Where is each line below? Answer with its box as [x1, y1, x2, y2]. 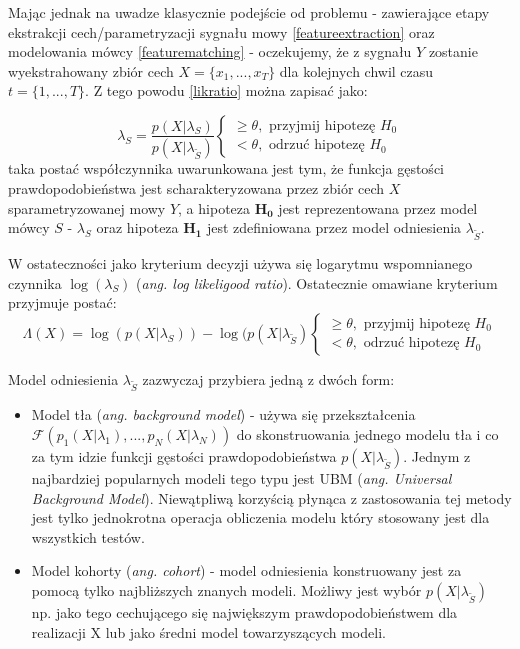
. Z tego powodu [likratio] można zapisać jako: [85, 80, 368, 101]
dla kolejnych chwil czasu [279, 60, 434, 81]
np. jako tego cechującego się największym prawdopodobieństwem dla [31, 602, 458, 623]
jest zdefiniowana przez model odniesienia [206, 217, 462, 238]
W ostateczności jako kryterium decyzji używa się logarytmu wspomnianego [8, 252, 473, 273]
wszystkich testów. [31, 526, 145, 547]
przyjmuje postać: [8, 292, 117, 313]
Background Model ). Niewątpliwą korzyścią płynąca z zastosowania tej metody [31, 487, 512, 508]
